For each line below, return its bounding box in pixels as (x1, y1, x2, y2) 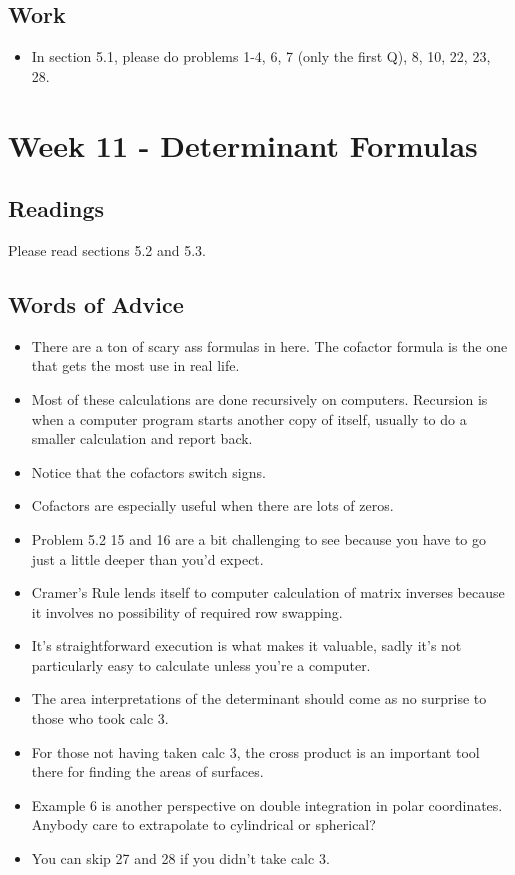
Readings (8, 193, 105, 224)
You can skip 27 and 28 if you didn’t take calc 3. (31, 848, 330, 869)
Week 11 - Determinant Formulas (8, 124, 478, 165)
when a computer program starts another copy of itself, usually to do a (31, 408, 467, 429)
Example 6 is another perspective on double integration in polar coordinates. (31, 794, 503, 815)
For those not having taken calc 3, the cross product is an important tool (31, 741, 480, 762)
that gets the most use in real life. (31, 355, 240, 376)
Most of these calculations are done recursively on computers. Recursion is (31, 388, 488, 409)
